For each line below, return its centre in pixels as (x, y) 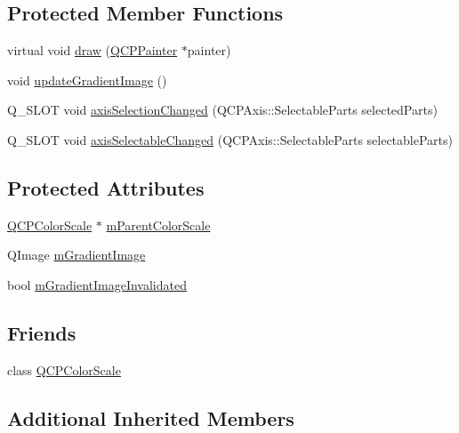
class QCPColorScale (64, 369)
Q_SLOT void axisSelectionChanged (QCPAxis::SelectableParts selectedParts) (222, 110)
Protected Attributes (106, 187)
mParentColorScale (158, 225)
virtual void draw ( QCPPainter (93, 50)
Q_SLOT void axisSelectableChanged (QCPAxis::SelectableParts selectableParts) (230, 139)
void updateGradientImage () (87, 80)
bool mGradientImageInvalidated (97, 284)
